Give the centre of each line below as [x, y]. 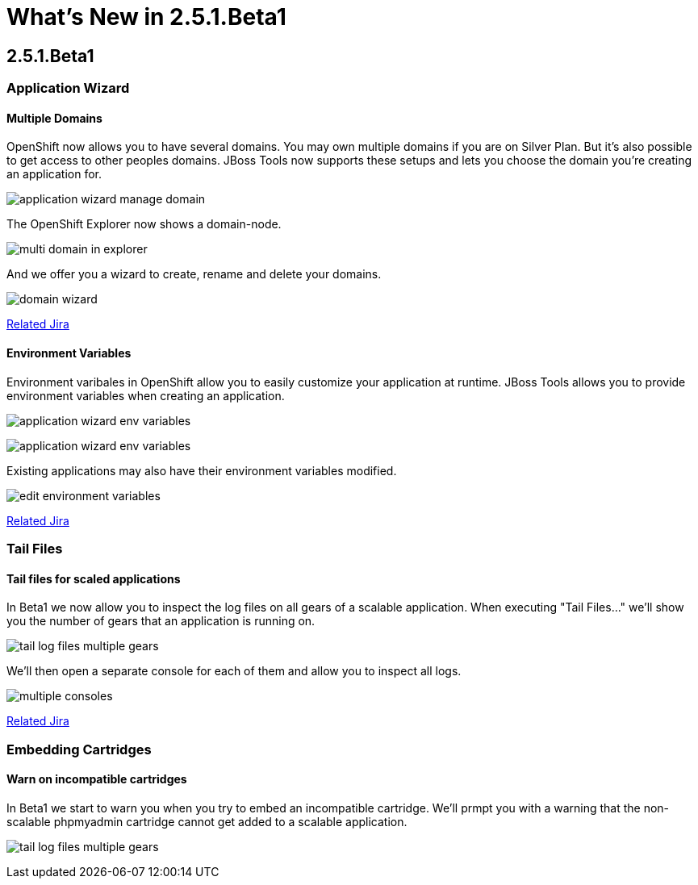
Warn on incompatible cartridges [97, 779]
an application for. [54, 174]
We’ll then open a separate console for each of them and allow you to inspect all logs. [234, 671]
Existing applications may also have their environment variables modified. [202, 470]
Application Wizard [68, 88]
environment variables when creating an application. [146, 395]
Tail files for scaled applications [94, 578]
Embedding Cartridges [79, 749]
